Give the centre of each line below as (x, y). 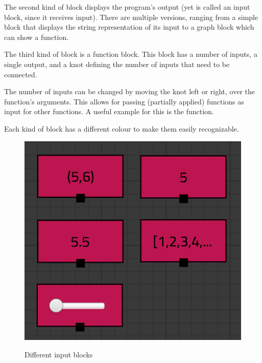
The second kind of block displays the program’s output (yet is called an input (127, 7)
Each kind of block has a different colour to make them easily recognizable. (122, 128)
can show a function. (37, 37)
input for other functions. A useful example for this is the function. (109, 111)
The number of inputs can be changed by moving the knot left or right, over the (130, 91)
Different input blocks (59, 354)
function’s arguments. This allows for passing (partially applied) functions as (124, 101)
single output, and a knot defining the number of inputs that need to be (117, 64)
